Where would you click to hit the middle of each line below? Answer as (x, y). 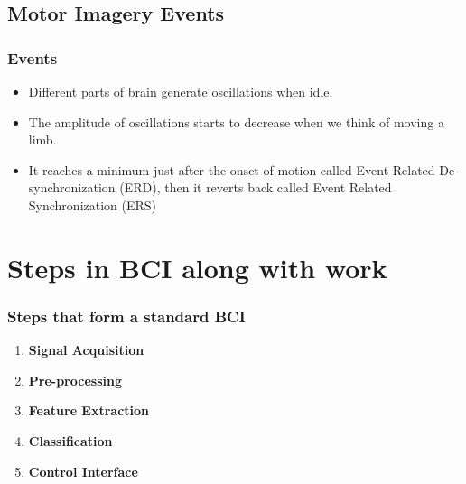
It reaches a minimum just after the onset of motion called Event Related (232, 169)
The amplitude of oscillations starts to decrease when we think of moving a (236, 121)
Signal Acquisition (86, 350)
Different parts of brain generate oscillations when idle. (181, 91)
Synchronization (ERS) (93, 205)
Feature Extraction (89, 410)
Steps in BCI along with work (197, 267)
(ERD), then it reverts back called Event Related (256, 187)
